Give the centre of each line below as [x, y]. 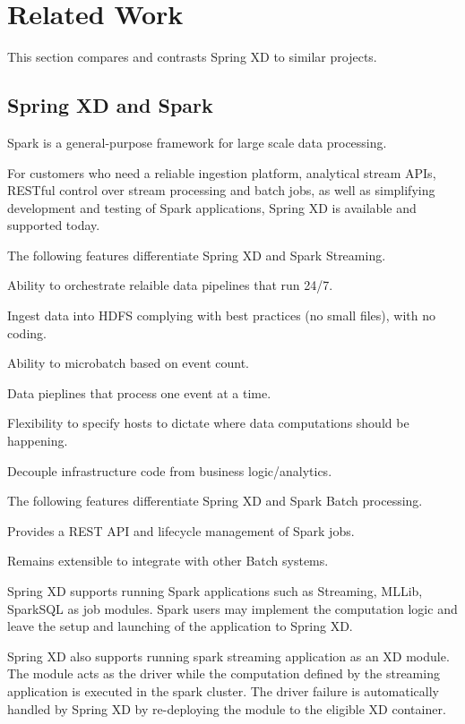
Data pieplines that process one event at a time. [139, 392]
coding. [27, 332]
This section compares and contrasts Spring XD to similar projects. [192, 57]
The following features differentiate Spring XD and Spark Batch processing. [215, 501]
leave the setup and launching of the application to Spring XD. [180, 626]
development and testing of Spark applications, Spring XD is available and [212, 207]
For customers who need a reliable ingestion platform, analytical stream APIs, [222, 172]
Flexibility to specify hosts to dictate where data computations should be [208, 423]
